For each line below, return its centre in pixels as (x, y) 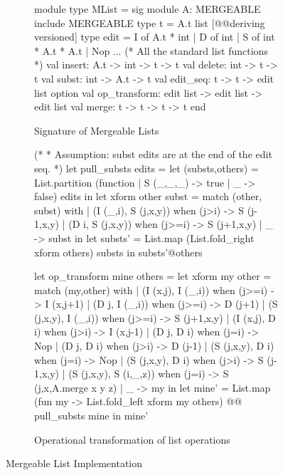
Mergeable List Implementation (74, 463)
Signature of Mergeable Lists (97, 130)
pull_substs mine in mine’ (91, 416)
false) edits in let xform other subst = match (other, (148, 196)
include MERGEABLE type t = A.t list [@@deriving (150, 22)
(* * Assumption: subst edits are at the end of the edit (153, 154)
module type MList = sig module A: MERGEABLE (148, 9)
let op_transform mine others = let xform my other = (153, 276)
